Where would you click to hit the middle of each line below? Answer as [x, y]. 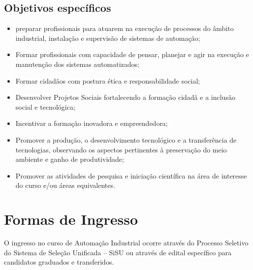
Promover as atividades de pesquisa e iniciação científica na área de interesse [131, 175]
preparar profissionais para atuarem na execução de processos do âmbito [125, 28]
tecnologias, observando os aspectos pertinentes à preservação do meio [121, 149]
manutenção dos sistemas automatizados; [77, 64]
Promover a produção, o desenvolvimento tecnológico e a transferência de [126, 139]
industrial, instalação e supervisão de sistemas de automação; [108, 38]
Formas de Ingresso [71, 219]
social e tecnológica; [45, 106]
